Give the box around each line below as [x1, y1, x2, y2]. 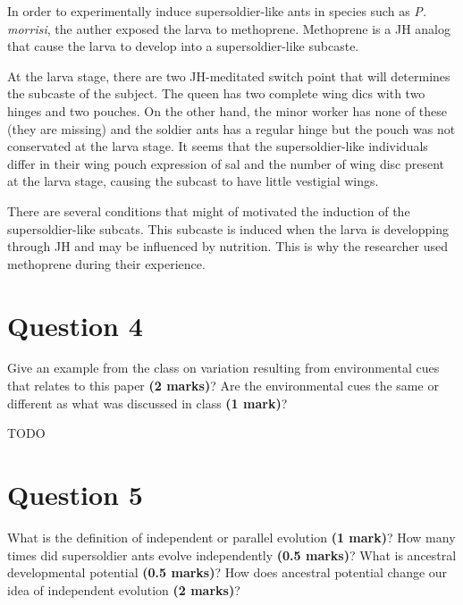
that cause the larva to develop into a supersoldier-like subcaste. [7, 37, 359, 55]
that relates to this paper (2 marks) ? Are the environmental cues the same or [7, 376, 439, 395]
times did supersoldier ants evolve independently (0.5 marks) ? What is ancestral [7, 545, 457, 564]
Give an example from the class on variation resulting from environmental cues [7, 358, 440, 377]
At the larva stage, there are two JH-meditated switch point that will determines [7, 66, 450, 85]
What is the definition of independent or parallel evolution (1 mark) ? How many [7, 527, 456, 546]
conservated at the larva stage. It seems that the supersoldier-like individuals [7, 137, 428, 155]
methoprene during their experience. [7, 254, 206, 273]
